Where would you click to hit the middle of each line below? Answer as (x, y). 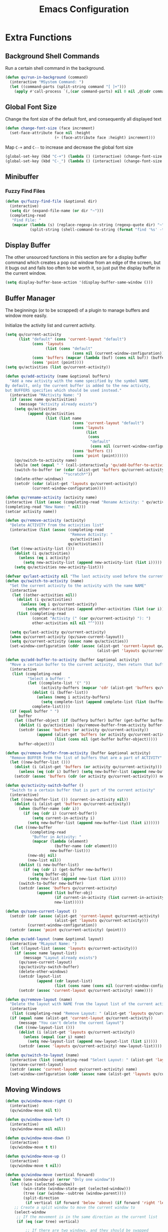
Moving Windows (33, 1090)
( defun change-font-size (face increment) (50, 128)
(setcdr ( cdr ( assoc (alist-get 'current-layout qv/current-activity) (85, 916)
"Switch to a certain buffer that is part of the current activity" (82, 790)
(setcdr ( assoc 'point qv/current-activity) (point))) (68, 930)
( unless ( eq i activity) (44, 558)
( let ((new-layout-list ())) (44, 1028)
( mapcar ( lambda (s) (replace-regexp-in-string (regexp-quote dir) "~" (88, 225)
